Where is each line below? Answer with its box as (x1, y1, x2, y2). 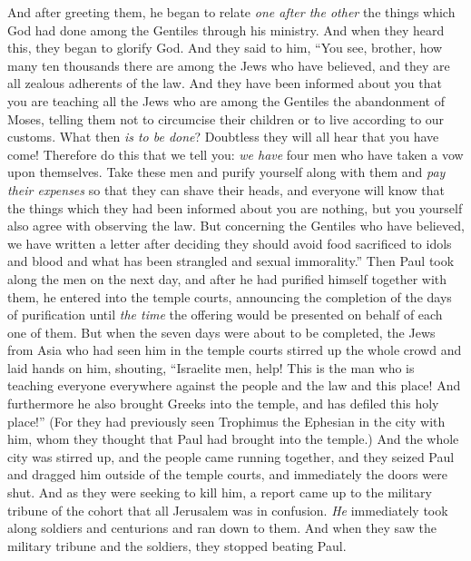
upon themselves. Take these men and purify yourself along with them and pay (7, 162, 446, 182)
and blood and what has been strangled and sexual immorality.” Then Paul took (7, 251, 455, 271)
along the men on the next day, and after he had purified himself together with (7, 269, 447, 288)
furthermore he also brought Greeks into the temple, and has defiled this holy (7, 394, 439, 413)
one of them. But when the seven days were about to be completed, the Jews (7, 322, 436, 341)
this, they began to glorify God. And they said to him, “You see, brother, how (7, 38, 443, 57)
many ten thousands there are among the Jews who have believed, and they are (7, 55, 450, 74)
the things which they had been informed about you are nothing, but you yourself (7, 198, 463, 217)
